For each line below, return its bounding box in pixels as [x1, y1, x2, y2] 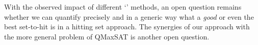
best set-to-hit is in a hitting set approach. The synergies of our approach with [4, 21, 250, 32]
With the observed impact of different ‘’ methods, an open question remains [4, 2, 242, 12]
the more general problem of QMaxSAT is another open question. [4, 31, 210, 41]
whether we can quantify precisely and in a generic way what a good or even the [4, 11, 254, 22]
